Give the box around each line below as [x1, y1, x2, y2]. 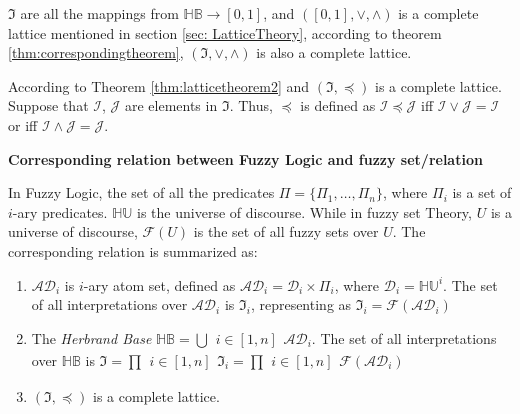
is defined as [300, 95, 376, 116]
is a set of [452, 182, 512, 203]
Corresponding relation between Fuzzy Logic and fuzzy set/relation [8, 148, 483, 169]
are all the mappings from [20, 3, 179, 23]
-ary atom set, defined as [83, 274, 236, 295]
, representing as [250, 294, 352, 315]
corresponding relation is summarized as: [8, 240, 258, 261]
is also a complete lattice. [256, 42, 412, 63]
